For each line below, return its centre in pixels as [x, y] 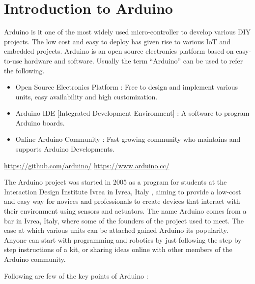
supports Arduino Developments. [65, 149]
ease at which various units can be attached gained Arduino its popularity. [116, 230]
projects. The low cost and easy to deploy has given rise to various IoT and [117, 41]
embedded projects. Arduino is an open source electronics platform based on [119, 51]
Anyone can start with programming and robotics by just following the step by [123, 239]
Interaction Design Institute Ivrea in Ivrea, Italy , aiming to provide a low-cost [123, 191]
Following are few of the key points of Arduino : [76, 275]
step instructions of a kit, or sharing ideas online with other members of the [118, 249]
